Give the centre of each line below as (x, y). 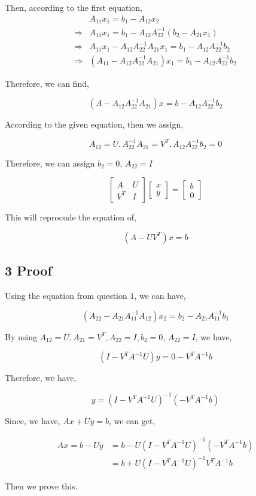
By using (21, 336)
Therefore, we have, (41, 378)
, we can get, (132, 421)
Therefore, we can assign (50, 163)
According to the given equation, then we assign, (94, 124)
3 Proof (28, 270)
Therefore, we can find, (47, 83)
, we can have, (160, 296)
